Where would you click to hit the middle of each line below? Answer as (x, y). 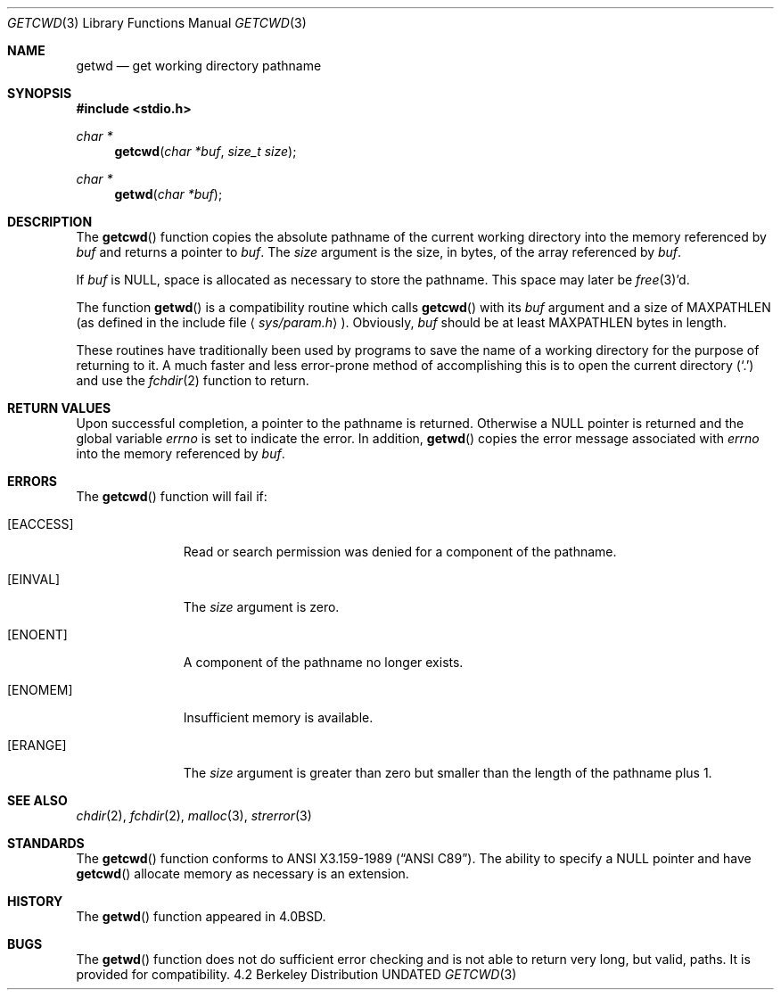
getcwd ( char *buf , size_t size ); (206, 151)
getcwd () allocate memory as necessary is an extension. (243, 873)
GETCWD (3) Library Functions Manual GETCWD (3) (157, 23)
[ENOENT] (37, 634)
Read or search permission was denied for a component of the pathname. (400, 552)
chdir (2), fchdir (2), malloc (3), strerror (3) (194, 816)
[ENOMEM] (40, 690)
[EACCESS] (41, 524)
